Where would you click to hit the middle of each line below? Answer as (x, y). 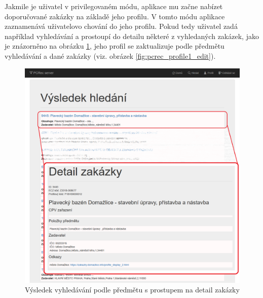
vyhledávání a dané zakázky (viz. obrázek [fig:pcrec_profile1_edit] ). (110, 55)
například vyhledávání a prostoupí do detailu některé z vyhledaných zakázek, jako (132, 36)
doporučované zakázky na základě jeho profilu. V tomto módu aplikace (115, 16)
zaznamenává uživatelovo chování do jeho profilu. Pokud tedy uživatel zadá (121, 26)
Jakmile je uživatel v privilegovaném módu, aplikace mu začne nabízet (114, 6)
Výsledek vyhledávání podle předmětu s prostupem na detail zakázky (132, 290)
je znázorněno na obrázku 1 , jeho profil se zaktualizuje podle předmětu (115, 46)
